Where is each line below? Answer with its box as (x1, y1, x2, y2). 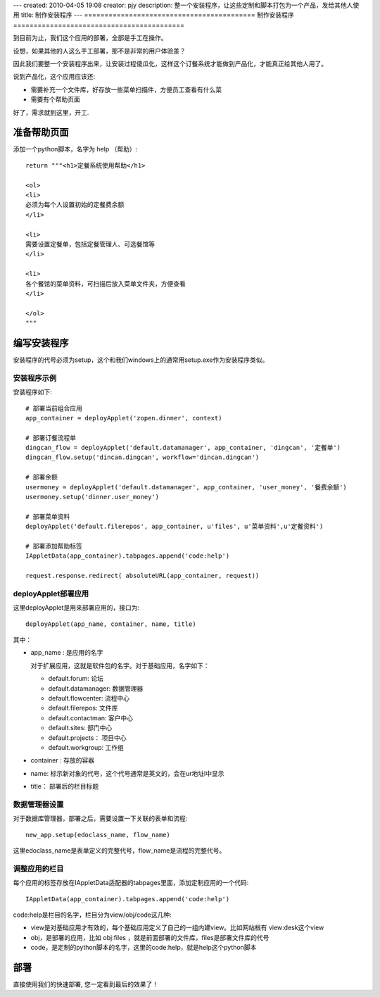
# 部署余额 (25, 473, 58, 482)
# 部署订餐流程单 (25, 434, 77, 441)
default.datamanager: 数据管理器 (48, 684, 144, 693)
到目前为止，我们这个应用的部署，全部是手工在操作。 (13, 34, 167, 42)
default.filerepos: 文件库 (48, 704, 118, 713)
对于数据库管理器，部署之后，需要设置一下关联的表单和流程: (13, 814, 188, 823)
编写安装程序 (13, 337, 69, 349)
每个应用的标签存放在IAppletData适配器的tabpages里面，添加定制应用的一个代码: (13, 879, 249, 887)
